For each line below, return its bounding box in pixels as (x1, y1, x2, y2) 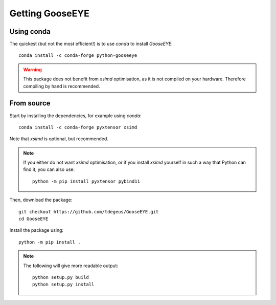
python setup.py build (32, 274, 89, 280)
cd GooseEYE (18, 216, 49, 222)
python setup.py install (32, 281, 95, 288)
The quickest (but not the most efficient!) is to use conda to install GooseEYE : (9, 41, 173, 47)
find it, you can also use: (23, 166, 75, 172)
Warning (23, 67, 42, 73)
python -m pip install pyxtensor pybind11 (32, 178, 141, 184)
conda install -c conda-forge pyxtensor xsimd (18, 124, 137, 130)
